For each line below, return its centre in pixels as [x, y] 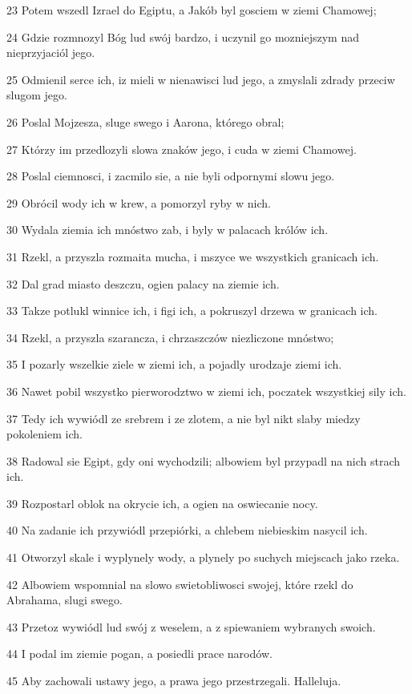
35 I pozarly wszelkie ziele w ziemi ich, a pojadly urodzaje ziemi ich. [174, 364]
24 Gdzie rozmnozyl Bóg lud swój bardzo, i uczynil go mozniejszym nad [183, 36]
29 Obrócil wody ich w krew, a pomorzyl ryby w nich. [139, 202]
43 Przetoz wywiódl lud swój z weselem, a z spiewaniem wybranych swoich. [191, 626]
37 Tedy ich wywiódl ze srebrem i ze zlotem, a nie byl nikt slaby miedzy [184, 418]
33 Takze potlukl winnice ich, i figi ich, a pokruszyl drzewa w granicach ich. [192, 311]
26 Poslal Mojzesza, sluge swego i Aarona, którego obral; [145, 121]
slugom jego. [37, 95]
